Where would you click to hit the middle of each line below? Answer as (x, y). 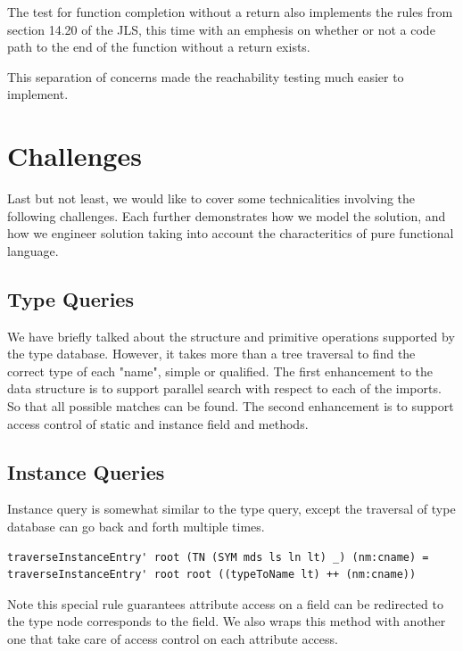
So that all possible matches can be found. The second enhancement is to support (231, 406)
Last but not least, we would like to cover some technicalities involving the (211, 198)
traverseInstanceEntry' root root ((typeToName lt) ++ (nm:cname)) (212, 575)
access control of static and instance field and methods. (158, 423)
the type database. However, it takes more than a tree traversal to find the (211, 354)
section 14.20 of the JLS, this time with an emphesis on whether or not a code (221, 29)
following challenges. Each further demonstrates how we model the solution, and (227, 215)
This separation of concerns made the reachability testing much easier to (206, 76)
